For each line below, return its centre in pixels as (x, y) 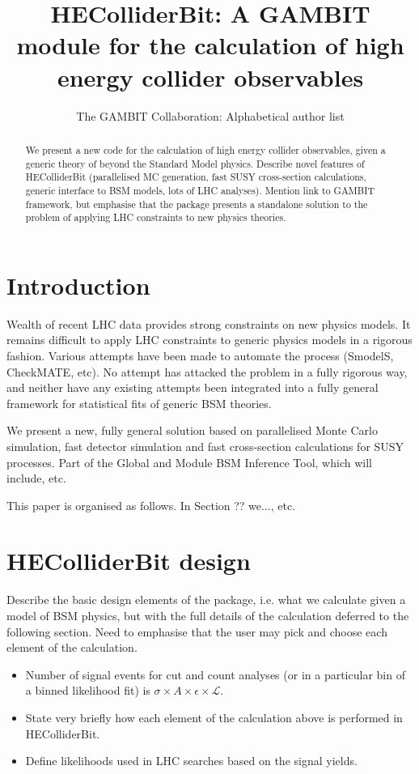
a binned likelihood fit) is (88, 690)
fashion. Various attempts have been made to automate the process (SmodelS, (200, 355)
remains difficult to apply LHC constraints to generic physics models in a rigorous (209, 340)
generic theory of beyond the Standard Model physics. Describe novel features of (195, 163)
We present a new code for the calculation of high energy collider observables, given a (205, 149)
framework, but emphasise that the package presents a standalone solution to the (197, 204)
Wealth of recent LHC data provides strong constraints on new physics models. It (209, 323)
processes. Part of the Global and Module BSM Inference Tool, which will (189, 462)
